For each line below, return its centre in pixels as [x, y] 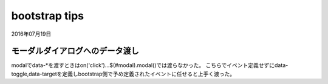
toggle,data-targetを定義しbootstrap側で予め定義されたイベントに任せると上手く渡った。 [123, 74]
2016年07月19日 [31, 34]
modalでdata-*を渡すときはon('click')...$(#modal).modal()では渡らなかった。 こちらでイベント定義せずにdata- [150, 65]
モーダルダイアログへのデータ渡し [75, 51]
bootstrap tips [48, 16]
